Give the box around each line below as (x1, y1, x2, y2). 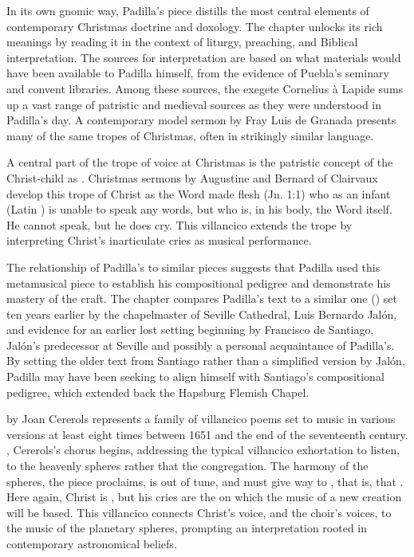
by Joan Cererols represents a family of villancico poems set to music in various (6, 410, 396, 427)
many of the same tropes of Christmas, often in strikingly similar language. (6, 127, 374, 143)
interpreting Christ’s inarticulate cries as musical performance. (6, 232, 312, 249)
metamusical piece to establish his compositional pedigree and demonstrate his (6, 274, 391, 291)
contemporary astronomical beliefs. (6, 535, 177, 551)
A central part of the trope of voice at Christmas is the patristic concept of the (6, 154, 393, 171)
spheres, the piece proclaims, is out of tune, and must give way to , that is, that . (6, 473, 404, 489)
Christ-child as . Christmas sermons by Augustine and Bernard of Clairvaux (6, 169, 378, 186)
